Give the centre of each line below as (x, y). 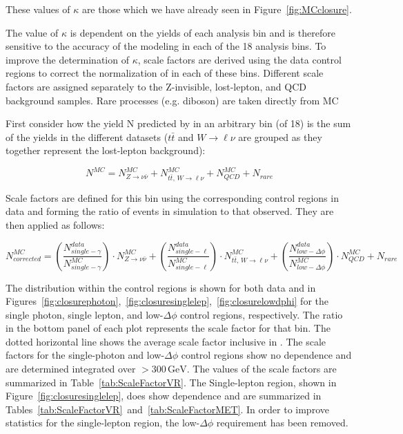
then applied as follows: (55, 224)
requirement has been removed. (282, 423)
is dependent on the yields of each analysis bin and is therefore (203, 32)
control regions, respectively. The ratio (262, 314)
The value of (32, 32)
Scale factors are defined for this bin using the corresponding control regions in (172, 197)
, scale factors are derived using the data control (239, 59)
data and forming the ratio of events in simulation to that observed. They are (170, 211)
